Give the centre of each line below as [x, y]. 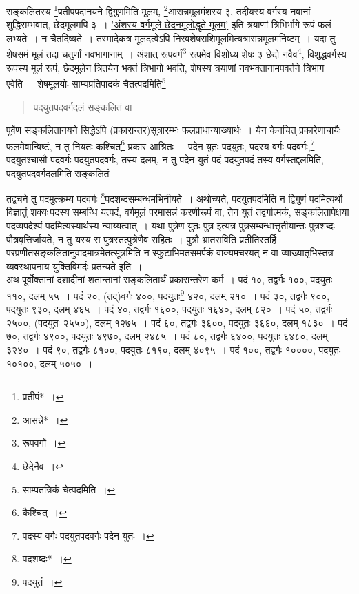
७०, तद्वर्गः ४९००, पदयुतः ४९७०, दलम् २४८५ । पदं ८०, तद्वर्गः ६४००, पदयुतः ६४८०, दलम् [167, 336]
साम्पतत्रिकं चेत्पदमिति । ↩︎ [69, 489]
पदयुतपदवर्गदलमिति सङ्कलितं [58, 173]
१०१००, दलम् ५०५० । [50, 363]
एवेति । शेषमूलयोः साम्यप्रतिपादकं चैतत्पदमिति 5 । [90, 82]
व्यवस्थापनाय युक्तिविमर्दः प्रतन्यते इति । [74, 266]
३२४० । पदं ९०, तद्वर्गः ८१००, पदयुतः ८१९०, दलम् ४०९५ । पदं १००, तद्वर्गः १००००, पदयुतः [174, 349]
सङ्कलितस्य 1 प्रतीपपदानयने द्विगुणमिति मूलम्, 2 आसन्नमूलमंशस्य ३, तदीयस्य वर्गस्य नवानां [158, 10]
